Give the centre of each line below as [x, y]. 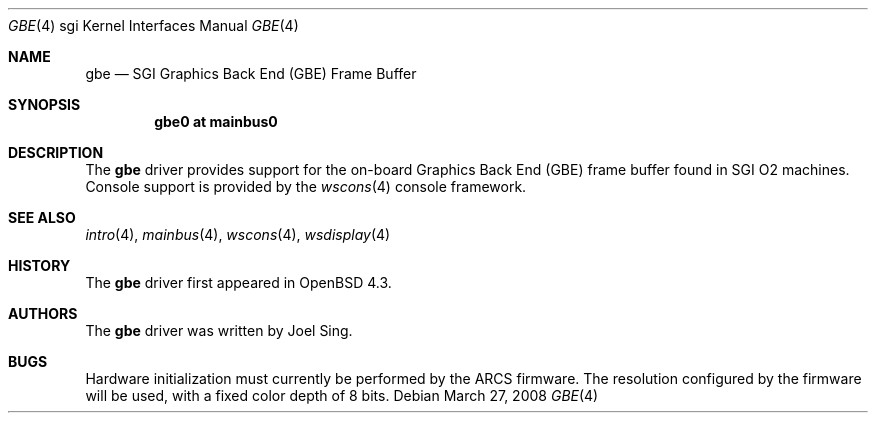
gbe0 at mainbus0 [216, 121]
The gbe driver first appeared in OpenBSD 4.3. [238, 282]
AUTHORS [43, 313]
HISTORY [39, 265]
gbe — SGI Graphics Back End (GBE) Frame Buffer [251, 73]
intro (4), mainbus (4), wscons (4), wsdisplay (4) [238, 234]
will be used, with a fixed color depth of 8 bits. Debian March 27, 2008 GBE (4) [342, 395]
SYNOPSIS [44, 104]
